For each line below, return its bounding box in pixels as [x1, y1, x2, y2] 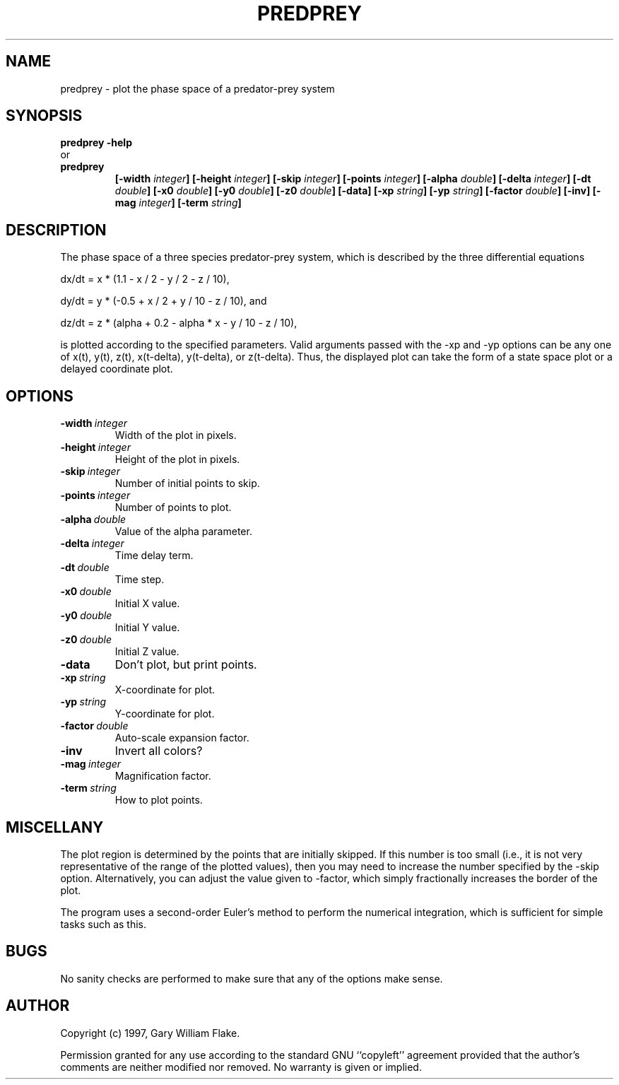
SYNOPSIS [6, 107, 83, 125]
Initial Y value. [114, 621, 180, 634]
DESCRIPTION [6, 221, 107, 239]
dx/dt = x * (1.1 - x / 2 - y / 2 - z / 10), [60, 273, 230, 286]
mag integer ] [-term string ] [114, 197, 242, 209]
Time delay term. [114, 549, 194, 562]
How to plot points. [114, 794, 203, 807]
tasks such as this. [60, 917, 147, 930]
